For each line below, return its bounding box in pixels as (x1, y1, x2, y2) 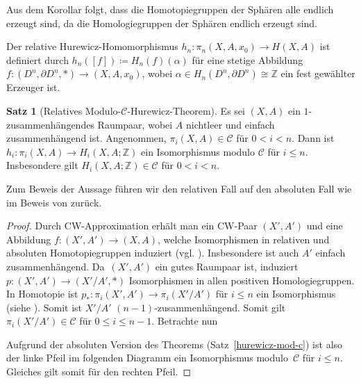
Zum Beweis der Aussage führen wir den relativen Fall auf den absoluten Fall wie (6, 181, 352, 195)
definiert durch (6, 52, 69, 67)
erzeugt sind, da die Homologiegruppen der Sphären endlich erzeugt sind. (6, 15, 317, 30)
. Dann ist (292, 131, 335, 145)
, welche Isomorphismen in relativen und (158, 231, 330, 246)
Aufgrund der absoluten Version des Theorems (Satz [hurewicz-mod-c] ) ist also (6, 336, 343, 351)
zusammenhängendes (6, 117, 94, 131)
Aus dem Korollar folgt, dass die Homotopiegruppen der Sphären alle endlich (6, 2, 334, 16)
